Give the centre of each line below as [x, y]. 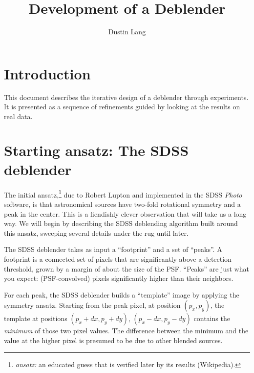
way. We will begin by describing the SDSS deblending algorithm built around [121, 223]
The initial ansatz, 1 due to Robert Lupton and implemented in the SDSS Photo [123, 194]
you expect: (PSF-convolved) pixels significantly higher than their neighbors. [119, 278]
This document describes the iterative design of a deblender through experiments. [126, 97]
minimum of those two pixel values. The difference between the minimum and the [126, 331]
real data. [18, 116]
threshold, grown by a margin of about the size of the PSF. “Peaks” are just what [127, 268]
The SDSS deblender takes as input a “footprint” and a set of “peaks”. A [113, 249]
